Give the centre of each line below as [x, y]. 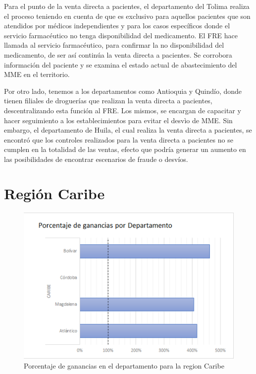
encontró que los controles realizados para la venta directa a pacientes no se [119, 139]
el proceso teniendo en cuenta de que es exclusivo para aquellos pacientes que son [127, 16]
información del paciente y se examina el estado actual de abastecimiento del [121, 64]
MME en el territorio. [37, 74]
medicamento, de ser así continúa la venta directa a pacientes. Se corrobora [118, 54]
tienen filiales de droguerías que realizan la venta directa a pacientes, [108, 101]
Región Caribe [54, 193]
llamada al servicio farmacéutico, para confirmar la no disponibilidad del [114, 45]
